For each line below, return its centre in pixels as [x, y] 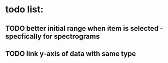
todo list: [25, 9]
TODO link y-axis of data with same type [71, 54]
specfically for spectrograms [53, 36]
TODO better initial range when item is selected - [84, 28]
